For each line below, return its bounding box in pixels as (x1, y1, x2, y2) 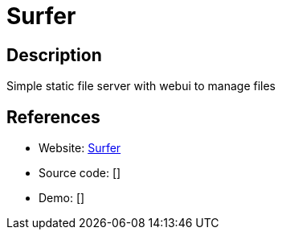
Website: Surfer (39, 141, 121, 155)
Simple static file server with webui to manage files (6, 79, 276, 93)
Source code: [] (39, 166, 121, 180)
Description (6, 44, 102, 65)
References (6, 106, 100, 127)
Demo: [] (39, 191, 85, 205)
